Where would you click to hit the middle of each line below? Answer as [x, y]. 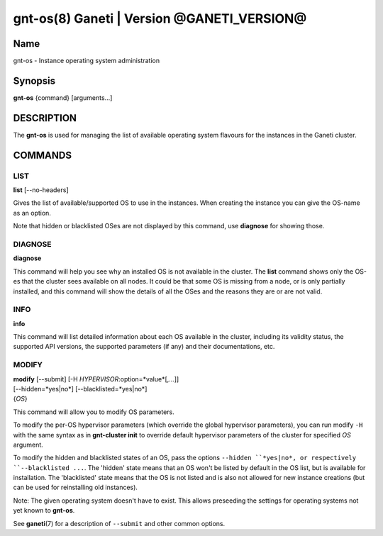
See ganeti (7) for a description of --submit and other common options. [119, 523]
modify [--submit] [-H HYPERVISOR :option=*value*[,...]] [96, 379]
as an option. [32, 213]
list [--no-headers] [41, 190]
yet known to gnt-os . [44, 510]
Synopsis [34, 80]
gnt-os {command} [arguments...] [63, 97]
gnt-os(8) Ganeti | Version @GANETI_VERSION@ [160, 18]
